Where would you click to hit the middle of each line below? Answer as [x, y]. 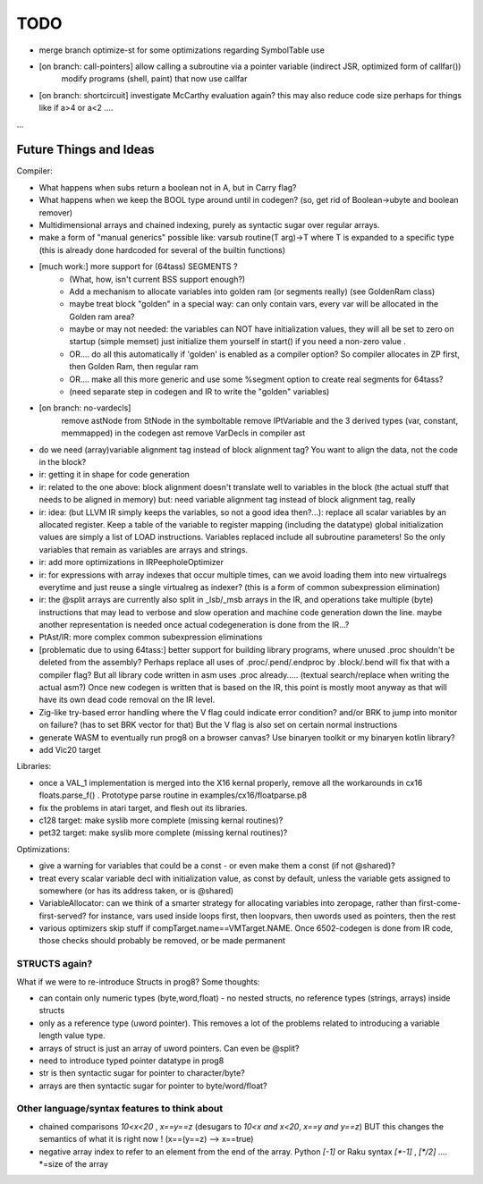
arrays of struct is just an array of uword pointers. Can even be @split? [169, 1048]
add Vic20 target [70, 749]
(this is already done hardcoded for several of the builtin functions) [162, 249]
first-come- [440, 903]
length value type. [72, 1036]
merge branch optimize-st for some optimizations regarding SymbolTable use [182, 50]
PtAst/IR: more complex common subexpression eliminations [151, 637]
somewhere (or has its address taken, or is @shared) [136, 891]
